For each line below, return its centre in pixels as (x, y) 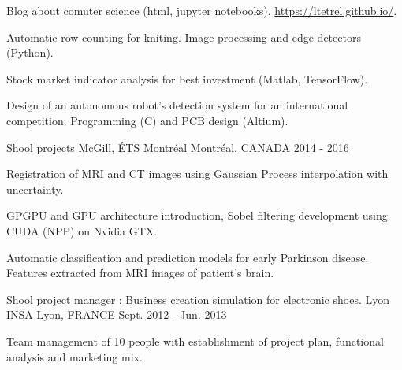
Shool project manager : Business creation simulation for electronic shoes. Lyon (198, 299)
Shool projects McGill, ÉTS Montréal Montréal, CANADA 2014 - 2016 (178, 147)
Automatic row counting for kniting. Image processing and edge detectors (184, 37)
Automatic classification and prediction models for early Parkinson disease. (188, 257)
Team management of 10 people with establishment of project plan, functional (195, 340)
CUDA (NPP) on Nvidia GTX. (82, 230)
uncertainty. (35, 189)
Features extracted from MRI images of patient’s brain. (140, 273)
